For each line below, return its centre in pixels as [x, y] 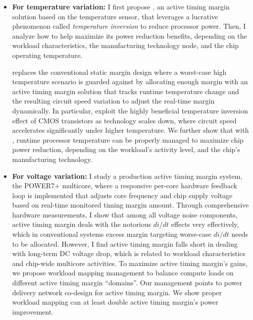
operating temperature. [47, 55]
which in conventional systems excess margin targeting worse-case [112, 234]
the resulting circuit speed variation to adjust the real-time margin [113, 101]
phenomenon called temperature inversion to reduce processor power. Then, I [129, 26]
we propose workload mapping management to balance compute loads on [123, 273]
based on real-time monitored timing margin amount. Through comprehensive [130, 205]
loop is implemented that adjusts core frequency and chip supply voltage [122, 195]
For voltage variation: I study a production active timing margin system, [127, 176]
